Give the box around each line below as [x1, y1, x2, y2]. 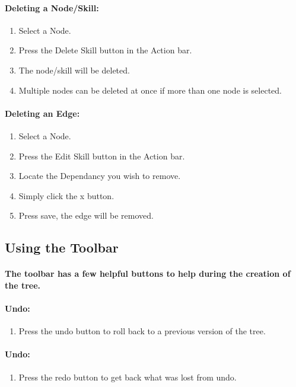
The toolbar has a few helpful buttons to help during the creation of [5, 267, 291, 280]
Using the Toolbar [5, 238, 119, 257]
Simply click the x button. [18, 189, 114, 202]
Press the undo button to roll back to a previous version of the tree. [18, 325, 266, 337]
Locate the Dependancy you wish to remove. [18, 169, 181, 182]
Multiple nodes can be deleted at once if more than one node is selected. [18, 84, 282, 96]
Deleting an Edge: [5, 107, 80, 119]
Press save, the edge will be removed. [18, 209, 154, 222]
